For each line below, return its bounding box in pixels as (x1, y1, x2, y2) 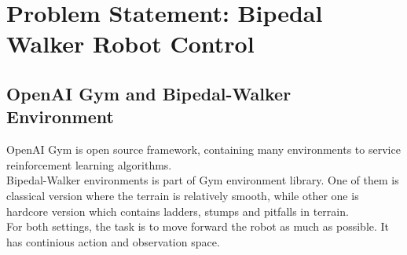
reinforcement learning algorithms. (6, 156, 172, 173)
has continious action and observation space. (6, 233, 220, 250)
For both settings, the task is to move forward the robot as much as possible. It (6, 218, 390, 235)
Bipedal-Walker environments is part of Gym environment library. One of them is (6, 172, 399, 188)
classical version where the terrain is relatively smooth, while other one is (6, 187, 359, 203)
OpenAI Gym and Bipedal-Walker (6, 81, 291, 105)
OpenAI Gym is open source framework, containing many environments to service (6, 141, 401, 158)
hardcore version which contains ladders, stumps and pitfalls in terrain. (6, 202, 349, 219)
